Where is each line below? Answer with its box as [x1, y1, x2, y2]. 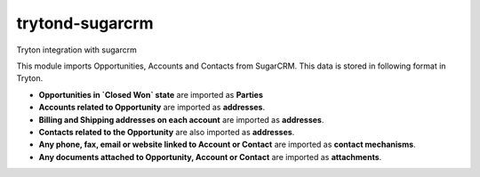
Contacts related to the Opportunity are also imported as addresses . [38, 126, 295, 137]
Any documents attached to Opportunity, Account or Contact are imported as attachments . [38, 151, 382, 162]
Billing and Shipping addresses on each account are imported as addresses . [38, 114, 324, 125]
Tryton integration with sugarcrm [16, 44, 137, 55]
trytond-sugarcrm [16, 13, 155, 33]
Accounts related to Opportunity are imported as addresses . [38, 102, 266, 113]
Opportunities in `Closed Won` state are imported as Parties [38, 89, 264, 100]
